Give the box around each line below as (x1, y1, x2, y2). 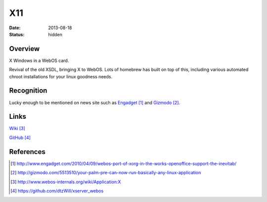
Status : (9, 31, 25, 37)
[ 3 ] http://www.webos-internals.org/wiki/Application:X (10, 179, 121, 185)
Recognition (9, 87, 47, 95)
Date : (9, 25, 21, 31)
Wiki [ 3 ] (9, 125, 26, 131)
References (9, 148, 45, 156)
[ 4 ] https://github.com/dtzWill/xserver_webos (10, 188, 104, 194)
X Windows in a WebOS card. (9, 57, 69, 63)
